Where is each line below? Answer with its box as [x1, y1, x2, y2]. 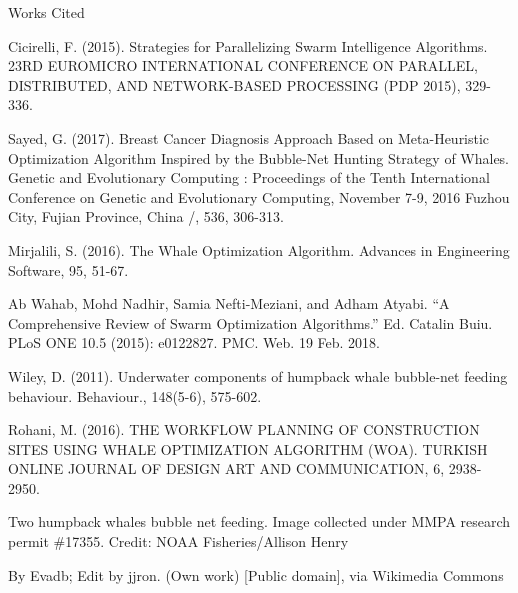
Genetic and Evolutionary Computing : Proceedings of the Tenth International [8, 167, 490, 188]
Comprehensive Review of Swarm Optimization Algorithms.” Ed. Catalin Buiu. [8, 312, 493, 333]
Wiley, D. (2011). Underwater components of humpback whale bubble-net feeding [8, 365, 508, 386]
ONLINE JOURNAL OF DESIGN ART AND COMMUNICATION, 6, [8, 458, 445, 479]
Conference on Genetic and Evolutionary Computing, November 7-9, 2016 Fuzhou [8, 186, 510, 207]
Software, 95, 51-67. [8, 259, 129, 280]
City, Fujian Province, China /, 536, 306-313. [8, 206, 284, 227]
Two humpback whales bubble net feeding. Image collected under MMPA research [8, 511, 511, 532]
